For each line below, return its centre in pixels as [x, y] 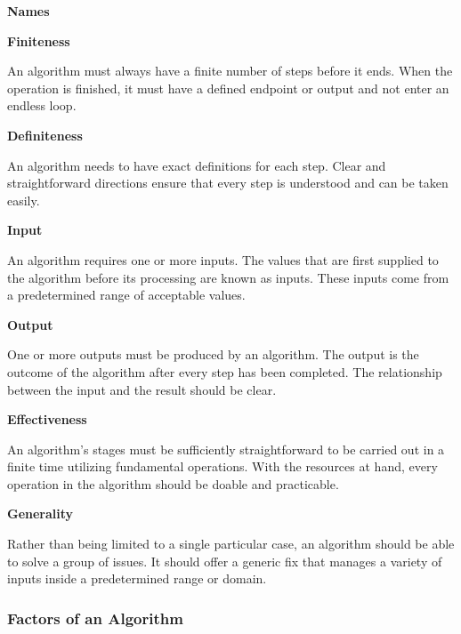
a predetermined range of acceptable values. [126, 295]
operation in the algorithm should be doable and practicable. [173, 483]
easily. [24, 200]
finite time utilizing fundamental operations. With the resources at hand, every [222, 466]
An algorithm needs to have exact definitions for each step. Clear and [197, 165]
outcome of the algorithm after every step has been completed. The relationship [225, 371]
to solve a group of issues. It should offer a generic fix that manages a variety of [225, 561]
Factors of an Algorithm [95, 618]
